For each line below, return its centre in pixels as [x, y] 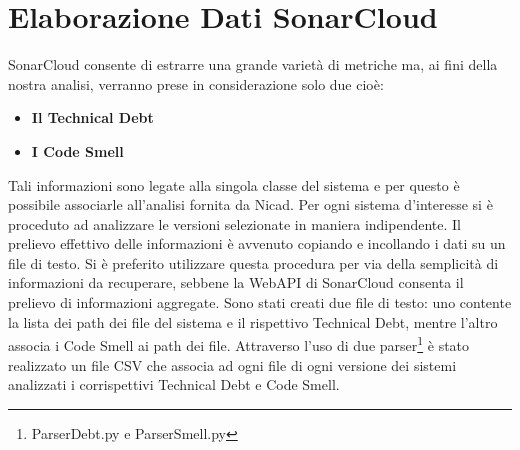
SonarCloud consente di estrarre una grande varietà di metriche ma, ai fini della [253, 64]
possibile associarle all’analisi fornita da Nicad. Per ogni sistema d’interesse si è [250, 204]
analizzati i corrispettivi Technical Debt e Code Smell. [174, 384]
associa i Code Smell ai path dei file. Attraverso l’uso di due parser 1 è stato [239, 343]
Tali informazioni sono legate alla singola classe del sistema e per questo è [234, 184]
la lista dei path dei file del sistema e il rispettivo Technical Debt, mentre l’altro [253, 321]
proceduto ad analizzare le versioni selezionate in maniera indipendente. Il [234, 223]
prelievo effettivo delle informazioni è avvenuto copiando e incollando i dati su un [257, 243]
